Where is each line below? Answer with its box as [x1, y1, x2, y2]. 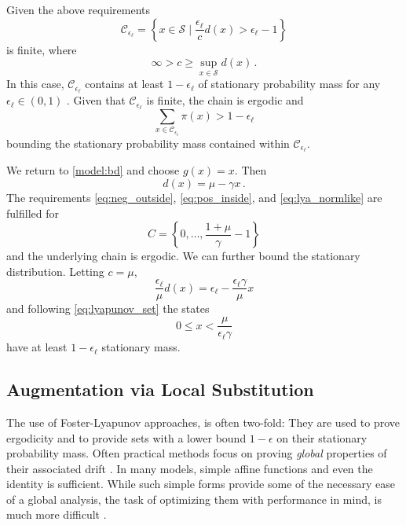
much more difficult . [6, 506, 107, 523]
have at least [6, 339, 68, 355]
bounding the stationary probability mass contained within [6, 134, 290, 151]
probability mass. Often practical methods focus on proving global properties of [6, 445, 387, 461]
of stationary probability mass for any [198, 75, 381, 92]
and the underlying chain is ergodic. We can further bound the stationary [6, 248, 360, 264]
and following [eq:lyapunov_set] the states [6, 300, 210, 317]
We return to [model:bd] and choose [6, 162, 180, 178]
